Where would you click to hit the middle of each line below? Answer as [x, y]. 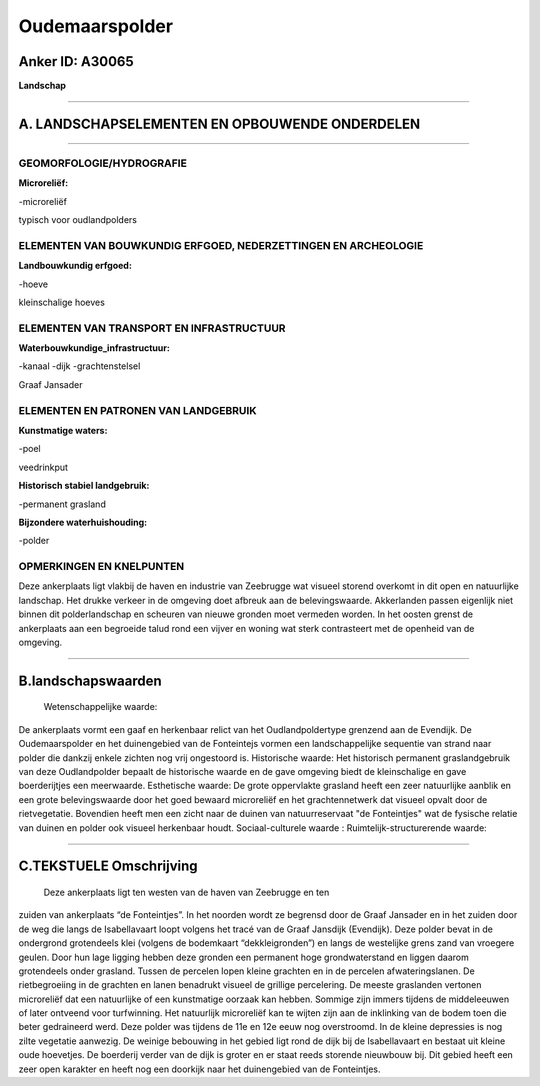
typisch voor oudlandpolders [77, 219]
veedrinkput [43, 467]
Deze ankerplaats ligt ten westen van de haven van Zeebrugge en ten [186, 892]
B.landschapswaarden [90, 680]
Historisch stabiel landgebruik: [84, 486]
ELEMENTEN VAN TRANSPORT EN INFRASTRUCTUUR [152, 328]
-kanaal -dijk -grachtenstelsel [79, 366]
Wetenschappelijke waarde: [100, 707]
